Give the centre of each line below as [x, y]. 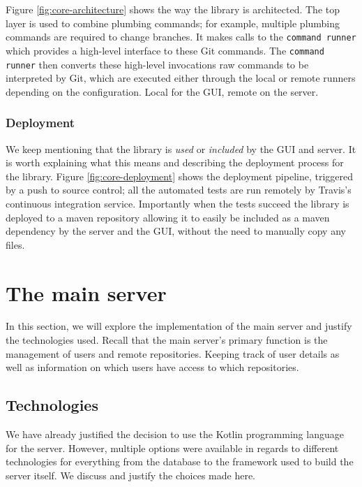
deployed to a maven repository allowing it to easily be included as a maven [168, 217]
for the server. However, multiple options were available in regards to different [172, 448]
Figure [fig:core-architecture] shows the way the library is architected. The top [173, 9]
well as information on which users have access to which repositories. [152, 367]
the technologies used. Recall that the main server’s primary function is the [167, 340]
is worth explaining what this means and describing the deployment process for [175, 162]
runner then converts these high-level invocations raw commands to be [157, 64]
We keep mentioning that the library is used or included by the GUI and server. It [181, 148]
